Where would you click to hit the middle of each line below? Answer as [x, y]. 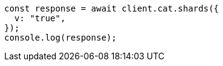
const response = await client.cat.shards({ [112, 8]
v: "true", [40, 18]
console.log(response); [61, 38]
